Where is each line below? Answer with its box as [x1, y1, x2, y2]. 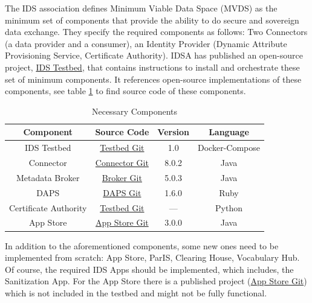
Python [215, 201, 242, 214]
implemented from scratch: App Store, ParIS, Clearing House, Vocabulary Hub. [5, 251, 300, 264]
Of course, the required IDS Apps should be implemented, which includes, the [5, 263, 294, 275]
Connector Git [95, 156, 149, 169]
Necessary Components [91, 104, 177, 117]
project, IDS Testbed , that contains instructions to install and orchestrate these [5, 60, 300, 73]
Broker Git [102, 171, 142, 183]
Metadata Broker [16, 171, 80, 183]
